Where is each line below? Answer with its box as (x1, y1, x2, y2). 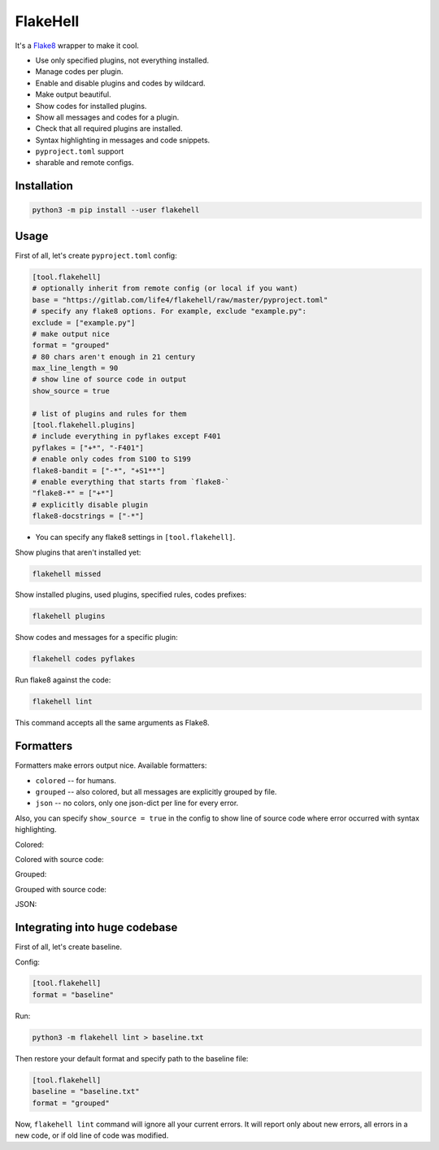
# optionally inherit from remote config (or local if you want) (32, 284, 298, 293)
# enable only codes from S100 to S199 (32, 455, 191, 464)
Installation (15, 179, 73, 193)
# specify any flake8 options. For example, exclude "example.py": (32, 307, 307, 316)
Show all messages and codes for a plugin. (35, 112, 180, 122)
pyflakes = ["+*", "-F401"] (32, 443, 144, 452)
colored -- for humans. (35, 775, 117, 785)
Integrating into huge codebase (15, 921, 178, 934)
